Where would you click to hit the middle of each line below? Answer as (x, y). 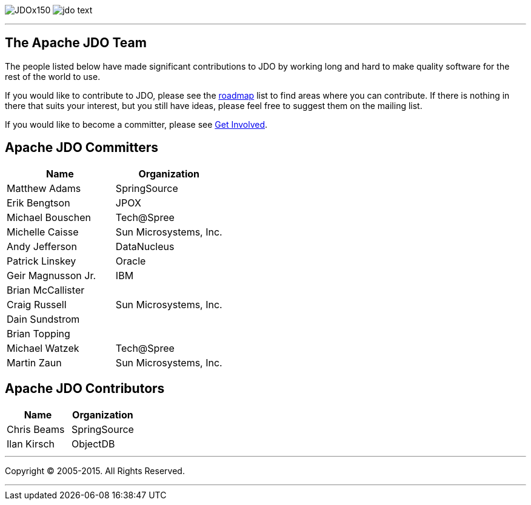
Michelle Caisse (43, 232)
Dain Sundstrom (43, 319)
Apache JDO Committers (82, 148)
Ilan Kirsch (31, 444)
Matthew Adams (44, 188)
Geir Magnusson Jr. (52, 275)
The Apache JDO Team (76, 43)
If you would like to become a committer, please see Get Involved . (136, 124)
